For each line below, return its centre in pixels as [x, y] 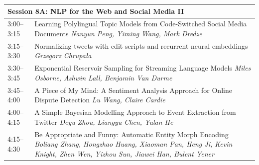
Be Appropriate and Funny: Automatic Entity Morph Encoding [131, 134]
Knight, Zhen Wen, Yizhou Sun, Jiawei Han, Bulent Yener [124, 153]
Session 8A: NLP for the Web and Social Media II [96, 11]
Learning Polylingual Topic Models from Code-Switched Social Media [141, 24]
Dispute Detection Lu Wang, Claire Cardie [100, 100]
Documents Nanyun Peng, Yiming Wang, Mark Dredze [118, 33]
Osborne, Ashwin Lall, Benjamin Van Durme [103, 77]
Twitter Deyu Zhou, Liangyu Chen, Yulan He [104, 122]
